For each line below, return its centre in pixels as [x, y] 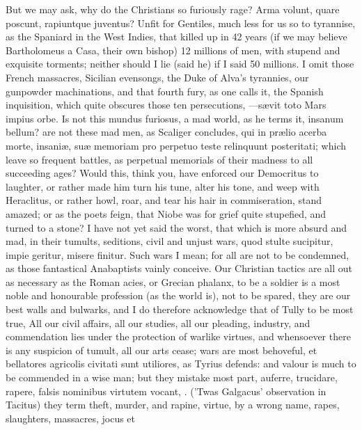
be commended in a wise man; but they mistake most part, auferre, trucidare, [172, 377]
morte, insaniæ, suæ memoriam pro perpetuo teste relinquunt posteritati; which [176, 145]
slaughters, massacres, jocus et [71, 418]
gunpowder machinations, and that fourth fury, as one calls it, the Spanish [165, 91]
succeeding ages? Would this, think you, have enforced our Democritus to [162, 173]
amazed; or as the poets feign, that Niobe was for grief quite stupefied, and [166, 213]
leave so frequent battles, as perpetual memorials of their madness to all [159, 159]
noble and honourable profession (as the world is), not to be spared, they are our [178, 295]
